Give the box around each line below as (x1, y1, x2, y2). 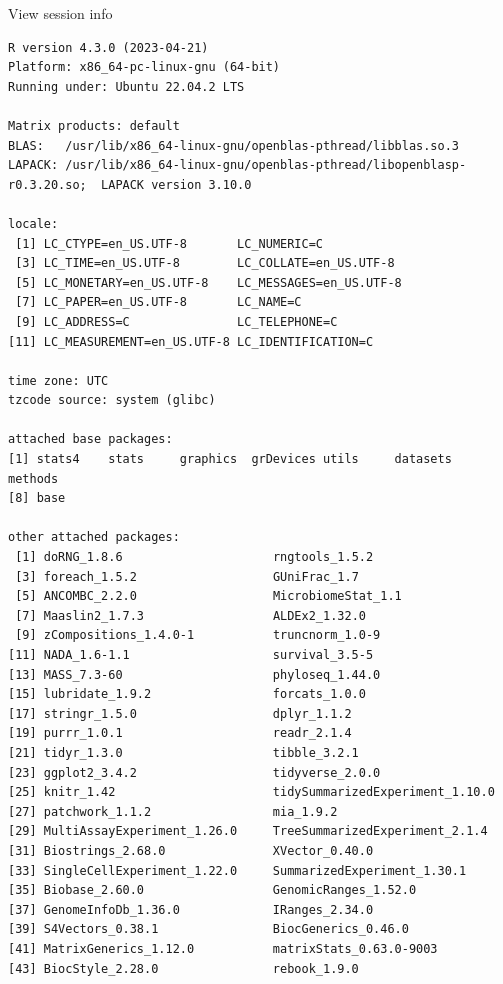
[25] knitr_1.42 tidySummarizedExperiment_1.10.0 (8, 785, 495, 800)
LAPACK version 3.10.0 (101, 177, 252, 192)
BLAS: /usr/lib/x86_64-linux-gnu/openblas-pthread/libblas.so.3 (8, 138, 460, 153)
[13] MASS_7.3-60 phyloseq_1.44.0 (8, 667, 381, 682)
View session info (8, 3, 113, 23)
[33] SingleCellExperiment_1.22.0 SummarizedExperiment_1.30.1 (8, 863, 467, 878)
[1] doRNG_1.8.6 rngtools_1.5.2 (15, 550, 374, 565)
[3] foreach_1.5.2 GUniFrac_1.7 (15, 569, 359, 584)
